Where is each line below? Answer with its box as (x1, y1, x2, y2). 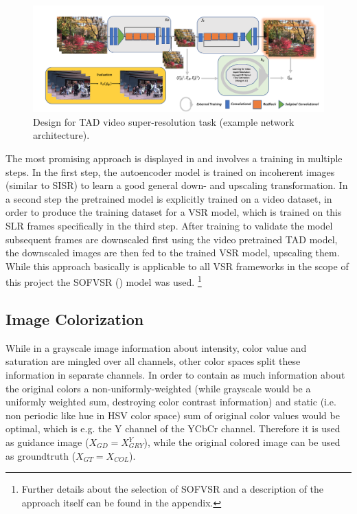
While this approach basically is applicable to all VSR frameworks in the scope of (5, 258, 349, 273)
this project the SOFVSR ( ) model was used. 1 (5, 273, 202, 289)
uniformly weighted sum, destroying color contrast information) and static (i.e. (5, 394, 336, 409)
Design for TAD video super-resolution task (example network (33, 114, 295, 128)
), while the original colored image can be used (143, 435, 341, 449)
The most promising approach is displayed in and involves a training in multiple (5, 151, 343, 166)
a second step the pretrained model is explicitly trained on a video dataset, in (5, 191, 332, 205)
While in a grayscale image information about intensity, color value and (5, 340, 307, 355)
